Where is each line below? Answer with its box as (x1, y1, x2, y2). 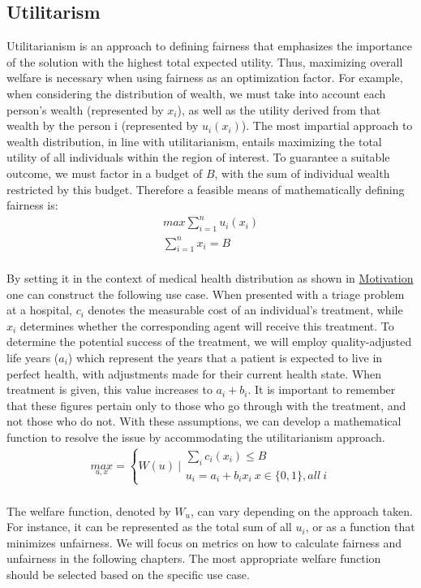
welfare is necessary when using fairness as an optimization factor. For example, (6, 69, 403, 86)
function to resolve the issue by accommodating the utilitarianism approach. (6, 428, 385, 445)
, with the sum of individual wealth (214, 164, 390, 181)
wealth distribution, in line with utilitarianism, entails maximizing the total (6, 132, 382, 149)
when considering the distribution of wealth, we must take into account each (6, 84, 386, 102)
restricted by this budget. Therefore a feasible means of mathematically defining (6, 180, 405, 197)
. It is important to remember (247, 381, 396, 398)
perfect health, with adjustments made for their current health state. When (6, 365, 382, 382)
